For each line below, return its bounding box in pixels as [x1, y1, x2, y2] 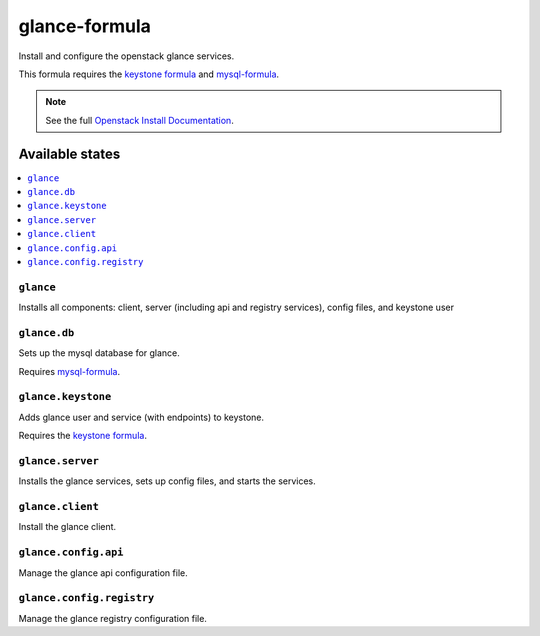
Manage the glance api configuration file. [18, 566, 189, 579]
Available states [18, 145, 121, 162]
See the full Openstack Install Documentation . [45, 114, 234, 126]
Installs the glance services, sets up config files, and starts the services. [18, 475, 317, 487]
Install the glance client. [18, 521, 117, 533]
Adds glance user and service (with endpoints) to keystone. [18, 411, 265, 423]
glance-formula [18, 15, 152, 37]
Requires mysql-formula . [18, 365, 120, 377]
